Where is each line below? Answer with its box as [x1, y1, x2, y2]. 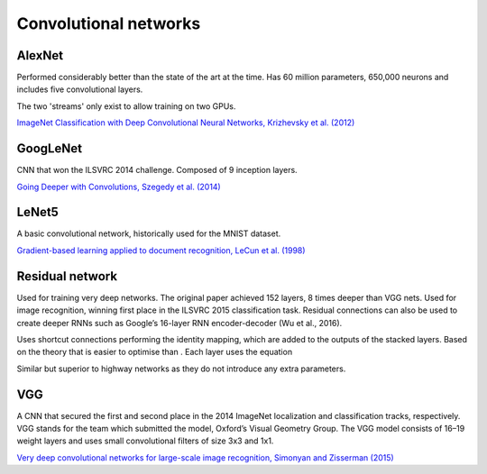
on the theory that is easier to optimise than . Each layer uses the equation [16, 347, 293, 358]
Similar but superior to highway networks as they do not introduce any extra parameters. [16, 363, 346, 374]
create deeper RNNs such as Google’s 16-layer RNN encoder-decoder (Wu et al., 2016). [16, 317, 343, 328]
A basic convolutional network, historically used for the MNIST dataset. [16, 228, 281, 239]
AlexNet [16, 48, 63, 63]
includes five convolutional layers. [16, 84, 143, 95]
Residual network [16, 269, 117, 284]
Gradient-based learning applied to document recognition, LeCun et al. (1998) [16, 244, 306, 256]
